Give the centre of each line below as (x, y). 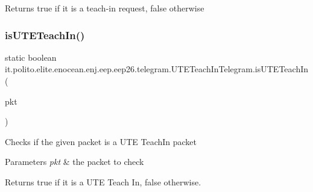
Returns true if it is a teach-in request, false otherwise (105, 8)
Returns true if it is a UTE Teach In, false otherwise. (103, 181)
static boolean (31, 57)
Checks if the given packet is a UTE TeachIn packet (101, 141)
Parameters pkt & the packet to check (74, 162)
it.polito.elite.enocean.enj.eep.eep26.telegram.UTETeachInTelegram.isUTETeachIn (157, 69)
